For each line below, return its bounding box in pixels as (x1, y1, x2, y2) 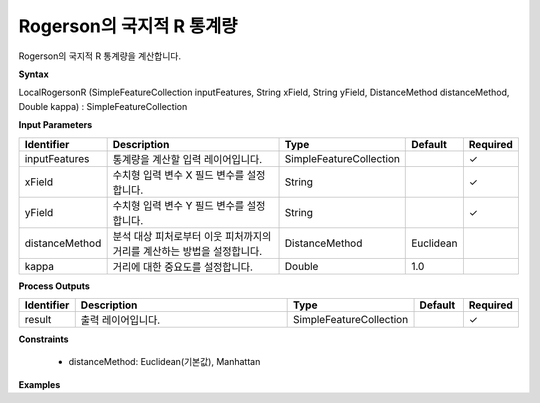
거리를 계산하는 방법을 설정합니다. (112, 244, 263, 258)
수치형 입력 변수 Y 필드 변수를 (112, 198, 245, 212)
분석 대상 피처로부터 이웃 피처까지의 (112, 229, 272, 243)
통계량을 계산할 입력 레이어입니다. (112, 152, 263, 166)
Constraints (18, 333, 69, 345)
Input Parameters (18, 119, 93, 131)
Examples (18, 378, 61, 390)
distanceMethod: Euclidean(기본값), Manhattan (68, 356, 261, 368)
